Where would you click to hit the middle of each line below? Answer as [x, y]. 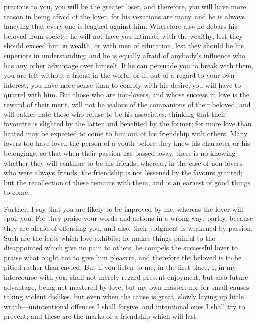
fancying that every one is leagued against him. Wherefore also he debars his [121, 26]
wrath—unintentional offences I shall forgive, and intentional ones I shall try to [125, 306]
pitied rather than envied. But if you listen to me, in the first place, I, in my [120, 267]
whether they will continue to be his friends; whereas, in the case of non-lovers [123, 162]
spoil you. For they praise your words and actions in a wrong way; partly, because [128, 218]
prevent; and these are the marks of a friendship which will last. [101, 316]
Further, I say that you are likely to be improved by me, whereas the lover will [124, 208]
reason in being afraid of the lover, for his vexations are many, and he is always [125, 16]
